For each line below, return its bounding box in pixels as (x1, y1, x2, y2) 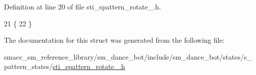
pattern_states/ (4, 61, 53, 72)
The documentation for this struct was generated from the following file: (4, 35, 225, 45)
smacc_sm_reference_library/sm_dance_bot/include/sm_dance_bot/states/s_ (4, 51, 252, 62)
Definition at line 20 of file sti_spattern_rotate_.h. (4, 1, 161, 11)
